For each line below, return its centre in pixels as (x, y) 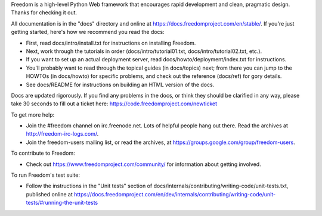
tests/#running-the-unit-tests (62, 203)
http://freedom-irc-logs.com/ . (62, 134)
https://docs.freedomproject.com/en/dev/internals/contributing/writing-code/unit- (175, 194)
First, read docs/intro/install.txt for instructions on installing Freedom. (111, 43)
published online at (49, 194)
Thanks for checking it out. (44, 12)
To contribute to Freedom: (43, 153)
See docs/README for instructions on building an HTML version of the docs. (120, 84)
